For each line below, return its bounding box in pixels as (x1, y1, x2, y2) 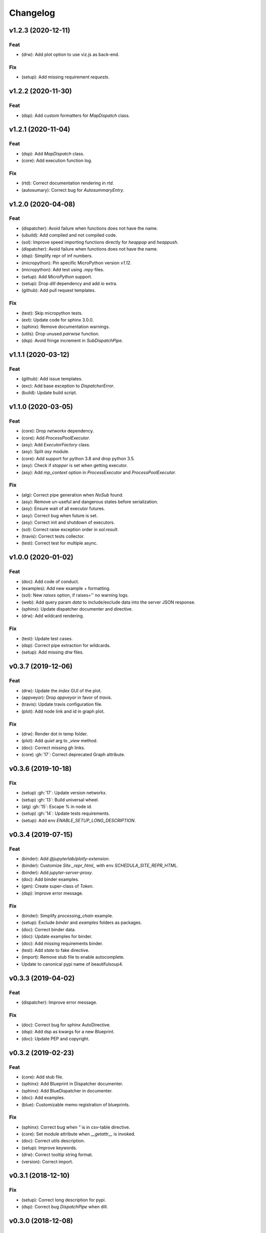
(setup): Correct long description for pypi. (21, 1197, 106, 1203)
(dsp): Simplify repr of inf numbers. (21, 253, 93, 259)
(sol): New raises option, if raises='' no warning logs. (21, 592, 129, 598)
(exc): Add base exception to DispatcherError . (21, 383, 115, 389)
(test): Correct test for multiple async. (21, 540, 98, 546)
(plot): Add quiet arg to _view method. (21, 738, 98, 744)
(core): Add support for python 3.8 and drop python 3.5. (21, 455, 135, 461)
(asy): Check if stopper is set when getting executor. (21, 463, 128, 469)
